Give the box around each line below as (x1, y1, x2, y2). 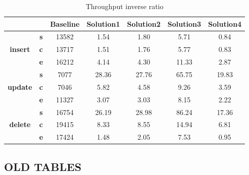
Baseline (50, 18, 80, 29)
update (8, 81, 32, 92)
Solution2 (127, 18, 161, 29)
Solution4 (208, 18, 242, 29)
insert (10, 44, 30, 54)
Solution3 (167, 18, 201, 29)
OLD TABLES (4, 158, 82, 174)
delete (9, 119, 31, 130)
